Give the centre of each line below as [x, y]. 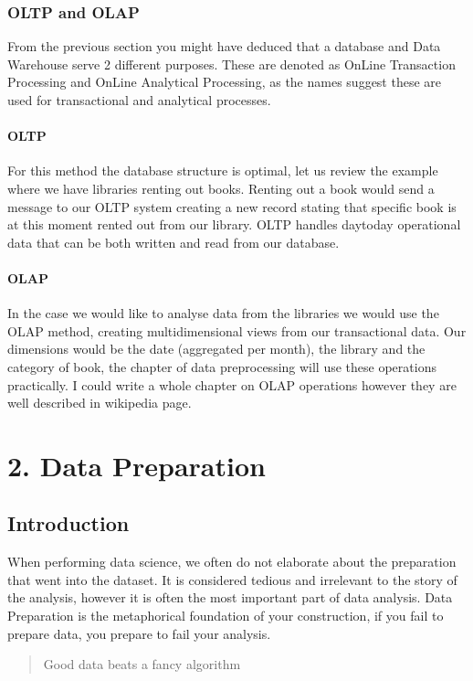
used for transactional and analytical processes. [139, 100]
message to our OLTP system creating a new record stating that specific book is [232, 206]
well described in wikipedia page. [100, 403]
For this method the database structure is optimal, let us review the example [223, 170]
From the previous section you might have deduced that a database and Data [224, 46]
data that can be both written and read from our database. [173, 242]
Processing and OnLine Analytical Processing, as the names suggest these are [225, 82]
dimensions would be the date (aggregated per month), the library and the [216, 349]
